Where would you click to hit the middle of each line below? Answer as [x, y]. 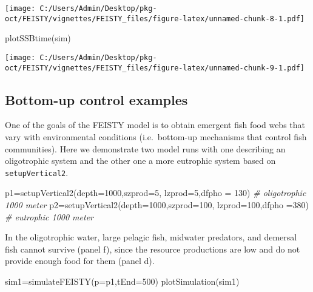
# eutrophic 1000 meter [49, 216]
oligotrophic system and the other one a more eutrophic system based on [140, 161]
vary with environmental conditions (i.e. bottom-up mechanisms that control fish [156, 137]
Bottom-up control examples [96, 99]
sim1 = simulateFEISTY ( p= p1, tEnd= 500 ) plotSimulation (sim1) [122, 281]
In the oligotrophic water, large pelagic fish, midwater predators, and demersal [151, 237]
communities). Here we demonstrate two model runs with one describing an [145, 148]
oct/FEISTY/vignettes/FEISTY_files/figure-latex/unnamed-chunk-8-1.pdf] [155, 19]
